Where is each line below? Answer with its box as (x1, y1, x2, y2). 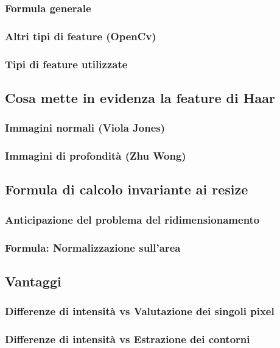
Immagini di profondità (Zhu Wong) (5, 148, 186, 163)
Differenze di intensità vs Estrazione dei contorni (5, 332, 250, 347)
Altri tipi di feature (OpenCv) (5, 28, 156, 43)
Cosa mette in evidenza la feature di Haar (5, 88, 276, 107)
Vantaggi (5, 271, 61, 290)
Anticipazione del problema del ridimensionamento (5, 211, 260, 227)
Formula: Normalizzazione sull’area (5, 240, 181, 255)
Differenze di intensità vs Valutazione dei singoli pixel (5, 304, 275, 319)
